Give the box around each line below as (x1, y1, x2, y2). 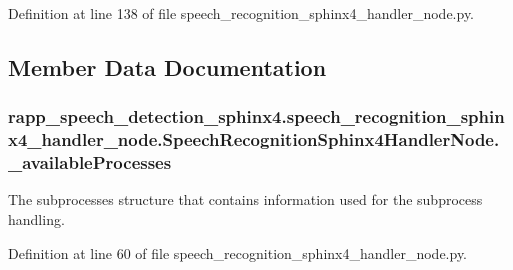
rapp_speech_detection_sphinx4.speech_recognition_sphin (8, 104, 505, 129)
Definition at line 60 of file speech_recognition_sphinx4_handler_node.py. (8, 242, 468, 263)
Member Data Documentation (8, 51, 327, 82)
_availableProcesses (8, 150, 172, 175)
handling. (8, 209, 65, 230)
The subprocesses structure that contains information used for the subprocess (8, 189, 483, 210)
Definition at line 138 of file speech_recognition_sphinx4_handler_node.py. (8, 3, 475, 23)
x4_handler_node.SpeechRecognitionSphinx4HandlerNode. (8, 127, 500, 152)
